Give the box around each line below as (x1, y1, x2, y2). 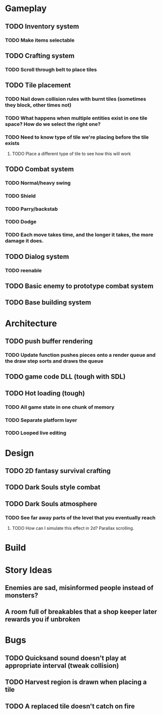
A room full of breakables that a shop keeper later (5, 608, 157, 616)
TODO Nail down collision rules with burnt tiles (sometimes (5, 95, 147, 102)
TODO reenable (5, 267, 42, 274)
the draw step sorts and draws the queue (5, 357, 103, 364)
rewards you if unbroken (5, 615, 81, 623)
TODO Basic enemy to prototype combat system (5, 282, 154, 290)
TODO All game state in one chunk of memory (5, 403, 115, 410)
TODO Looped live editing (5, 429, 67, 436)
